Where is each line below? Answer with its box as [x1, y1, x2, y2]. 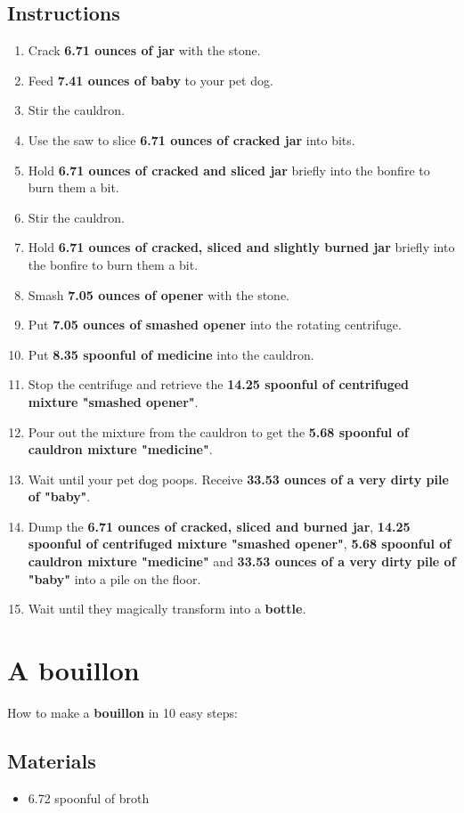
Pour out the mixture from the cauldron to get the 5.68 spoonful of [28, 422, 409, 441]
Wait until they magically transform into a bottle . [28, 599, 306, 618]
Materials [7, 746, 96, 774]
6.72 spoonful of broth [28, 788, 150, 807]
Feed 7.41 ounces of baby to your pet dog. [28, 70, 273, 89]
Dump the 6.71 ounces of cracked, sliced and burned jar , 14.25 [28, 516, 411, 535]
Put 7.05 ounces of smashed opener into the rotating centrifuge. [28, 315, 402, 334]
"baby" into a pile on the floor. [28, 569, 201, 588]
